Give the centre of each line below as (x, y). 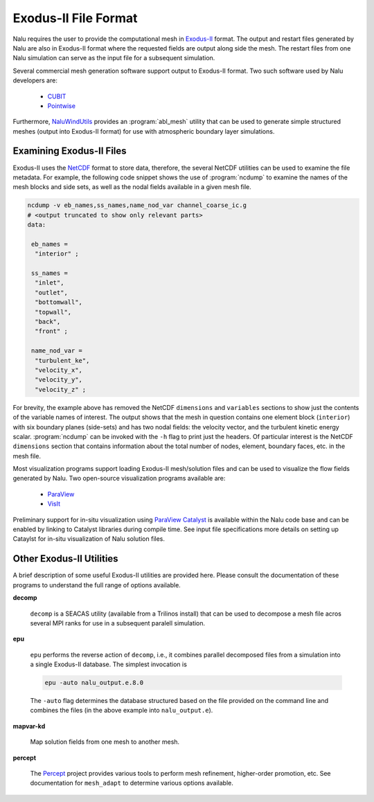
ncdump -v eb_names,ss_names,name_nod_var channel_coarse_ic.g (137, 205)
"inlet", (50, 283)
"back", (48, 322)
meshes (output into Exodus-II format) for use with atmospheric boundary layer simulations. (144, 131)
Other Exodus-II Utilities (65, 559)
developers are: (35, 80)
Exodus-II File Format (75, 18)
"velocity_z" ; (61, 389)
